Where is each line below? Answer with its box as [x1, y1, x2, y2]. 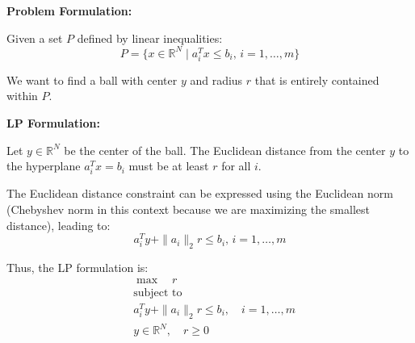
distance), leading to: [6, 216, 111, 233]
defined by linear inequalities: [77, 29, 223, 46]
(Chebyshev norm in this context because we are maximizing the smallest [6, 200, 370, 217]
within [6, 87, 38, 104]
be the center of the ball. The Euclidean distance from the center [64, 141, 386, 158]
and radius [190, 71, 243, 88]
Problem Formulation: [6, 2, 132, 19]
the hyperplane [6, 157, 81, 174]
